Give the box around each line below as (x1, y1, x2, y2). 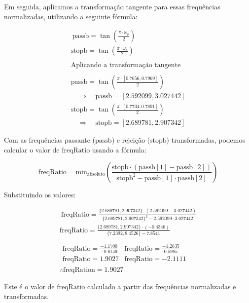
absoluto (87, 172, 105, 177)
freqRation (63, 266, 95, 274)
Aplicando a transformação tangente (71, 62, 181, 69)
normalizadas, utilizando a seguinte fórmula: (4, 11, 138, 21)
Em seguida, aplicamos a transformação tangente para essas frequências (4, 1, 220, 11)
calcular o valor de (4, 145, 60, 155)
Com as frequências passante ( (4, 135, 96, 145)
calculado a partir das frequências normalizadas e (87, 281, 236, 292)
